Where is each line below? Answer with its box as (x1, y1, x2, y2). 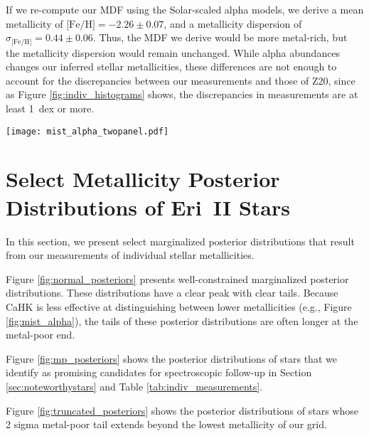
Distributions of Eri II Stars (6, 192, 290, 221)
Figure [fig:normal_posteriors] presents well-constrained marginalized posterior (6, 271, 349, 286)
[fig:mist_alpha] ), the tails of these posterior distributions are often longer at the (6, 313, 358, 328)
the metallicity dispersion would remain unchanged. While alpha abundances (6, 45, 341, 60)
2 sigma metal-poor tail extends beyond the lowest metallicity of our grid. (6, 417, 327, 432)
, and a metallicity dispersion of (164, 16, 302, 31)
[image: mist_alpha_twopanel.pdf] (6, 126, 169, 137)
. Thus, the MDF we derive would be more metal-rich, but (92, 30, 348, 45)
